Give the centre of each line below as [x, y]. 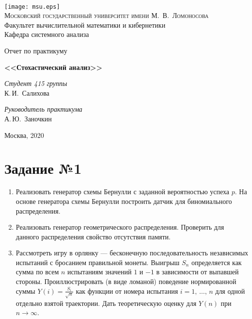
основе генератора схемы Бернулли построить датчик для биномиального [124, 201]
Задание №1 [43, 168]
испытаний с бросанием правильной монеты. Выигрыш [98, 262]
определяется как [216, 262]
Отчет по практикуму [36, 51]
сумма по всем [37, 272]
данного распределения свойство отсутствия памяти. [93, 236]
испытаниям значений [100, 272]
